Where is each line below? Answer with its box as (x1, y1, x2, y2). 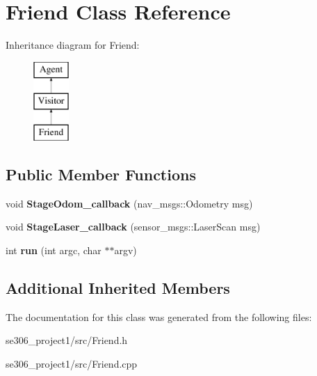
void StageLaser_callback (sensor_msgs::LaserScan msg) (6, 219, 261, 234)
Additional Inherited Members (6, 277, 230, 299)
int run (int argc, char (6, 243, 101, 258)
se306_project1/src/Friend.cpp (6, 357, 138, 371)
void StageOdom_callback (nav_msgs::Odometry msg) (6, 196, 253, 210)
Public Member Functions (6, 164, 196, 185)
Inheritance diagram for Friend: (6, 38, 140, 52)
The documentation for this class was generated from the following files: (6, 309, 312, 324)
